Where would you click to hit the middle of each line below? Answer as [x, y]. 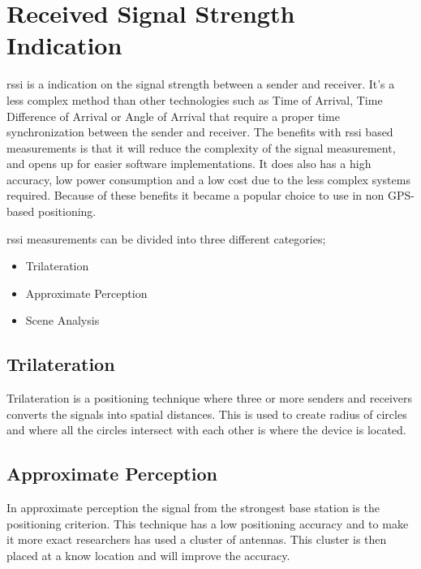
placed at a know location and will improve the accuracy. [148, 555]
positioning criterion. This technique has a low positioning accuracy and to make [208, 523]
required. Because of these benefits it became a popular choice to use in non [195, 195]
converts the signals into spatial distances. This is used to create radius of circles [207, 414]
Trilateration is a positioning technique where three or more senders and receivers [210, 398]
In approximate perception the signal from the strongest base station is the [193, 508]
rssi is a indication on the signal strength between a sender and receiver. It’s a [201, 84]
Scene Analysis [62, 320]
